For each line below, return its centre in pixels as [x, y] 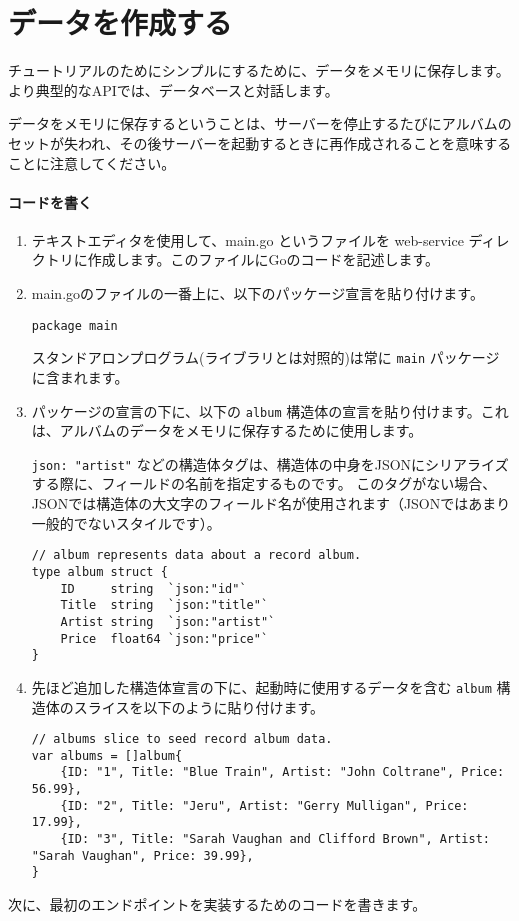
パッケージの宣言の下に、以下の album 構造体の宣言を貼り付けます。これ [270, 410]
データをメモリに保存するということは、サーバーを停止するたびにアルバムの [260, 123]
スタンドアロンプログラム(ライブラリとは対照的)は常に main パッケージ [265, 357]
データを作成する [120, 22]
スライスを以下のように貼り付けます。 [198, 706]
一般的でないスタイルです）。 [126, 522]
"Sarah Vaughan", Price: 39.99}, [142, 855]
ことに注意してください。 [92, 162]
